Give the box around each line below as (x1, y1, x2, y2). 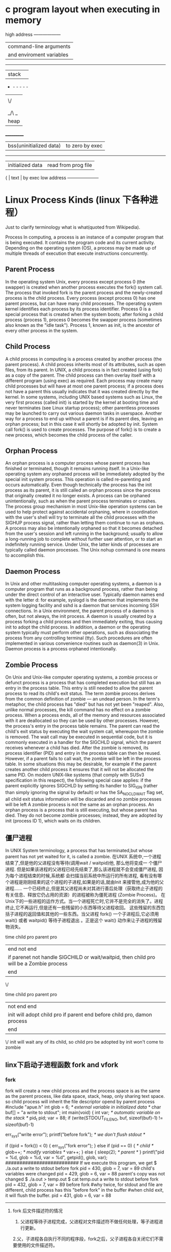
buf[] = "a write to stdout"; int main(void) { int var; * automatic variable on (5, 1110, 160, 1116)
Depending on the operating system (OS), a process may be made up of (5, 245, 157, 251)
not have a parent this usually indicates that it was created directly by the (5, 388, 159, 394)
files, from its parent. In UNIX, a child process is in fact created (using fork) (5, 367, 162, 373)
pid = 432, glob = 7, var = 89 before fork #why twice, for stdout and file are (5, 1182, 163, 1188)
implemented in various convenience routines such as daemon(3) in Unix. (5, 640, 160, 646)
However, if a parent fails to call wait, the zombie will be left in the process (5, 755, 161, 761)
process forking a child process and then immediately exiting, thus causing (5, 619, 163, 625)
